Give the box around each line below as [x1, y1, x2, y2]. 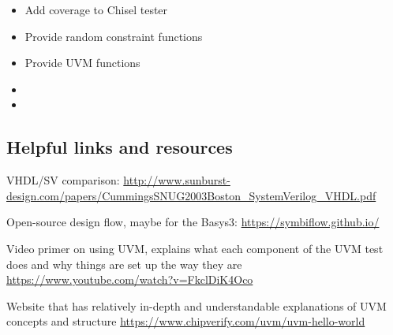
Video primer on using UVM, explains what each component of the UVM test [6, 240, 384, 256]
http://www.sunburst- [123, 172, 230, 188]
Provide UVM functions [24, 54, 140, 71]
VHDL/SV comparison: [6, 172, 120, 188]
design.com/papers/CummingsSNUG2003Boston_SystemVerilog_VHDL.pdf [6, 187, 376, 203]
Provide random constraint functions [24, 28, 203, 44]
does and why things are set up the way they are [6, 255, 242, 272]
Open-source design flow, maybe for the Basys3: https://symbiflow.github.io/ [6, 214, 380, 230]
